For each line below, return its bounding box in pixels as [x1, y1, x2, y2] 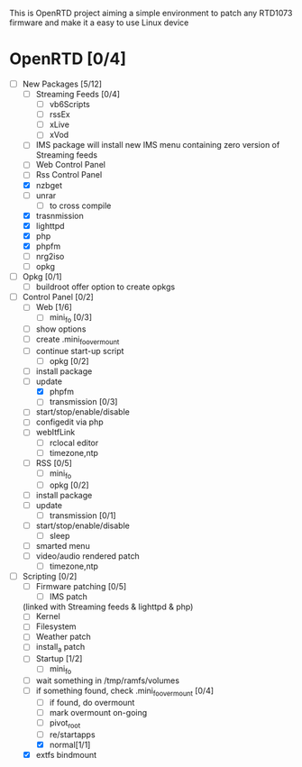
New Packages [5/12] [22, 78, 102, 89]
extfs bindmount [35, 750, 97, 761]
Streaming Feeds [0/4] [35, 89, 120, 99]
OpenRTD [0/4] [9, 49, 127, 69]
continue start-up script [35, 345, 124, 356]
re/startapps [49, 729, 96, 740]
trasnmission [35, 210, 84, 221]
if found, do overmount [49, 697, 135, 708]
